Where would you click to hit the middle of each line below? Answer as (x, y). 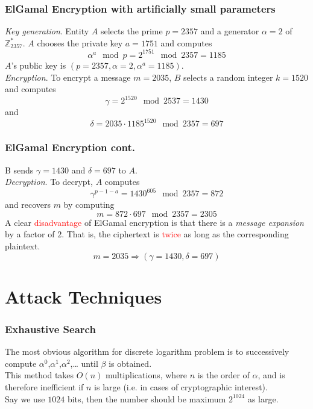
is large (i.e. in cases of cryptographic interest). (181, 386)
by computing (89, 204)
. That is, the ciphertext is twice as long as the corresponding (175, 234)
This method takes (40, 375)
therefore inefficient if (44, 386)
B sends (19, 170)
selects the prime (131, 31)
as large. (263, 398)
